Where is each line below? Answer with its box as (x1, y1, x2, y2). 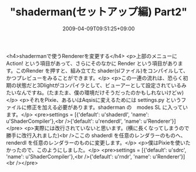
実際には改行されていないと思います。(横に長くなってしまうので (34, 124, 190, 132)
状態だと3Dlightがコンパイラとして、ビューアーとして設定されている (16, 81, 182, 88)
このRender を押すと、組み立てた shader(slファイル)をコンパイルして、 (15, 67, 189, 74)
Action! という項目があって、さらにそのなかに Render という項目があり (6, 60, 178, 67)
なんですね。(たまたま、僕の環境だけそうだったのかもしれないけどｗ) (16, 89, 184, 96)
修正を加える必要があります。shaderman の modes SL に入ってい (26, 104, 188, 111)
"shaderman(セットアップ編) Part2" (9, 5, 188, 19)
